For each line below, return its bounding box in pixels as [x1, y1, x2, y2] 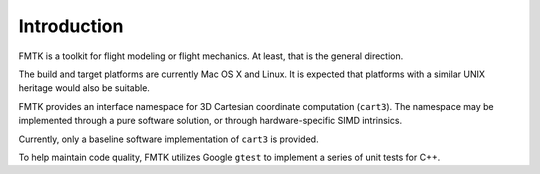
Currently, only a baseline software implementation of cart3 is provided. [18, 133, 319, 145]
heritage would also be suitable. [18, 82, 150, 94]
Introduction [18, 15, 124, 37]
